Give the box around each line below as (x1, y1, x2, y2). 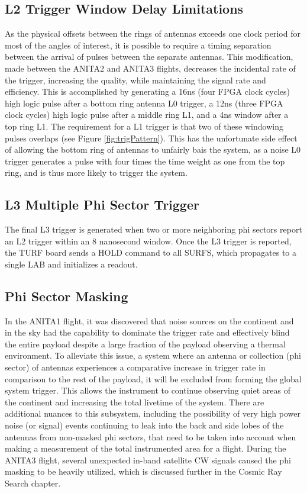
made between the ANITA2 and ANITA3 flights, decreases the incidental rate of (5, 62, 296, 74)
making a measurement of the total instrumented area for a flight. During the (5, 442, 286, 455)
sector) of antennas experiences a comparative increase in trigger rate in (5, 361, 266, 373)
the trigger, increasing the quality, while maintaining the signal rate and (5, 73, 266, 86)
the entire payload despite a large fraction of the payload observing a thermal (5, 337, 286, 350)
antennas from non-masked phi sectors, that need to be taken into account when (5, 430, 296, 443)
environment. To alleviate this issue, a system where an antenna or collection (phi (5, 349, 301, 362)
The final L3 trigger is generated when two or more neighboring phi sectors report (5, 223, 302, 236)
